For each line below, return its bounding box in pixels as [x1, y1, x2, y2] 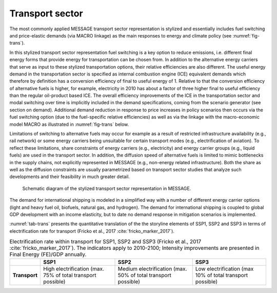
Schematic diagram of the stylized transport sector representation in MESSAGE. [22, 185, 191, 191]
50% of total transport [117, 272, 171, 279]
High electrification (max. [43, 265, 105, 272]
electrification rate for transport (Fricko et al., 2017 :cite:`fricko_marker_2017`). [9, 228, 174, 234]
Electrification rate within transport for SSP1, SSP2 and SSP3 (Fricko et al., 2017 [9, 238, 202, 245]
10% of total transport [195, 272, 248, 279]
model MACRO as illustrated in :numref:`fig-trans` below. [9, 121, 129, 127]
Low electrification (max [195, 265, 254, 272]
